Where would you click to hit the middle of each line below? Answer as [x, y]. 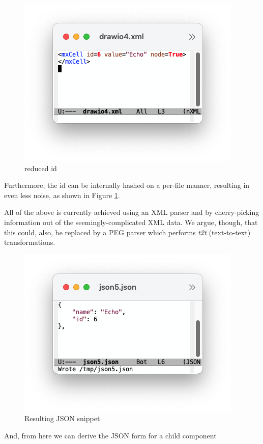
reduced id [41, 168]
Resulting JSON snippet [62, 418]
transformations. [30, 242]
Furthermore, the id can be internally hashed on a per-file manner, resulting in [127, 185]
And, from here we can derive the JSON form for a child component [110, 435]
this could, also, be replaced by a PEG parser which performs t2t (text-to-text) [127, 232]
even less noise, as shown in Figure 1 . [62, 195]
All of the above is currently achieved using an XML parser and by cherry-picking [132, 212]
